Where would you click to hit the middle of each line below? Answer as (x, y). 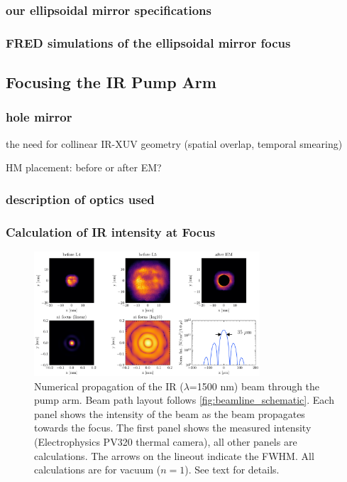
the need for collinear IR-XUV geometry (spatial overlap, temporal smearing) (174, 143)
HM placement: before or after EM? (84, 167)
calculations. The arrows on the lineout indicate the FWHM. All (174, 455)
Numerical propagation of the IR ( (109, 386)
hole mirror (39, 117)
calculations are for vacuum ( (98, 470)
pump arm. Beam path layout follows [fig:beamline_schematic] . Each (184, 400)
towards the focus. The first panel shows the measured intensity (173, 428)
